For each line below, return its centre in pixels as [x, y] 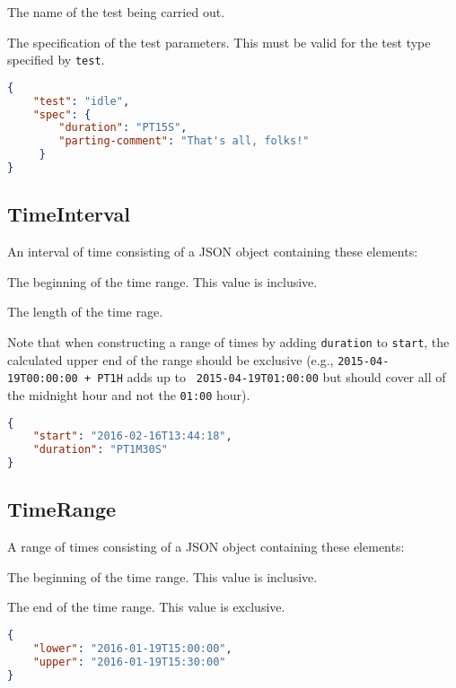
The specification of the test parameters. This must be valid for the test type [219, 42]
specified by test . [56, 60]
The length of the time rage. [85, 312]
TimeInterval [69, 214]
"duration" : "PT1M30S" [101, 450]
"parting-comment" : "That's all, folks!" [184, 141]
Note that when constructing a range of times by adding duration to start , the [228, 341]
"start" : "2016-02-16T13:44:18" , [132, 436]
